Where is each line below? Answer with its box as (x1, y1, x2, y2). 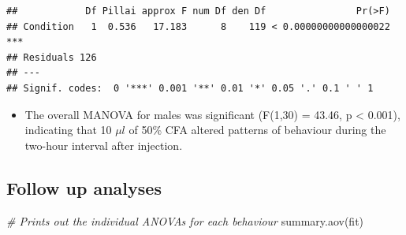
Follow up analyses (6, 175, 162, 200)
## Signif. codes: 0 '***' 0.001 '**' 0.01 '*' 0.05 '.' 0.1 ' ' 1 (6, 82, 374, 94)
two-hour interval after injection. (24, 136, 183, 153)
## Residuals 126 (6, 51, 97, 63)
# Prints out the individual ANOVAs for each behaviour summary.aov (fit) (6, 212, 364, 229)
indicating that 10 (24, 121, 112, 138)
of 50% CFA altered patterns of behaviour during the (129, 121, 386, 138)
